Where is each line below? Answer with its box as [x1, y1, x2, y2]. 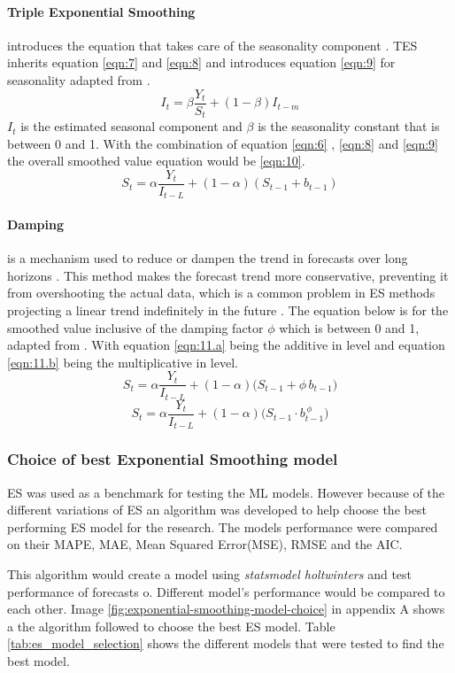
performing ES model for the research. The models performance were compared [7, 517, 438, 536]
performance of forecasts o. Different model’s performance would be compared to [7, 582, 445, 600]
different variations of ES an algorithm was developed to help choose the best [7, 500, 427, 519]
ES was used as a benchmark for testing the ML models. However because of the [7, 483, 445, 501]
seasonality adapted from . [7, 70, 150, 89]
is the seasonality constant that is [258, 117, 440, 135]
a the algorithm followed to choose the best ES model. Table [7, 616, 335, 635]
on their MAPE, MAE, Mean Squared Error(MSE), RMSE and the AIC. [7, 535, 403, 553]
